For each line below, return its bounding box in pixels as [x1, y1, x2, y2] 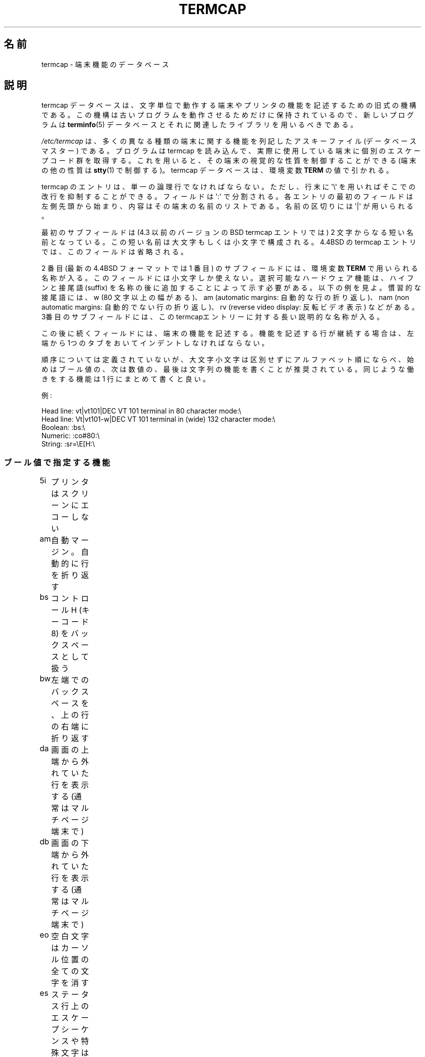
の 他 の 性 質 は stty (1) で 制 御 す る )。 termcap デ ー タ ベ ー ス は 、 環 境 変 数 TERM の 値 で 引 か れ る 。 [41, 166, 393, 175]
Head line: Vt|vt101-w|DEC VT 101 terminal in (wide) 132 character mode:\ [41, 415, 276, 424]
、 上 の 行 [51, 710, 89, 720]
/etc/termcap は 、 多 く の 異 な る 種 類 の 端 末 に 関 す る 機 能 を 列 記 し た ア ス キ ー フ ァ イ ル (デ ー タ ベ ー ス [41, 137, 417, 146]
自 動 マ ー [51, 535, 89, 545]
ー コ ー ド [51, 617, 89, 627]
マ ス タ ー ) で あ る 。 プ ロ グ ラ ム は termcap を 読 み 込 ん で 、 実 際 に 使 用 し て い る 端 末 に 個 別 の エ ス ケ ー [41, 147, 421, 155]
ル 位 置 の [51, 955, 89, 965]
